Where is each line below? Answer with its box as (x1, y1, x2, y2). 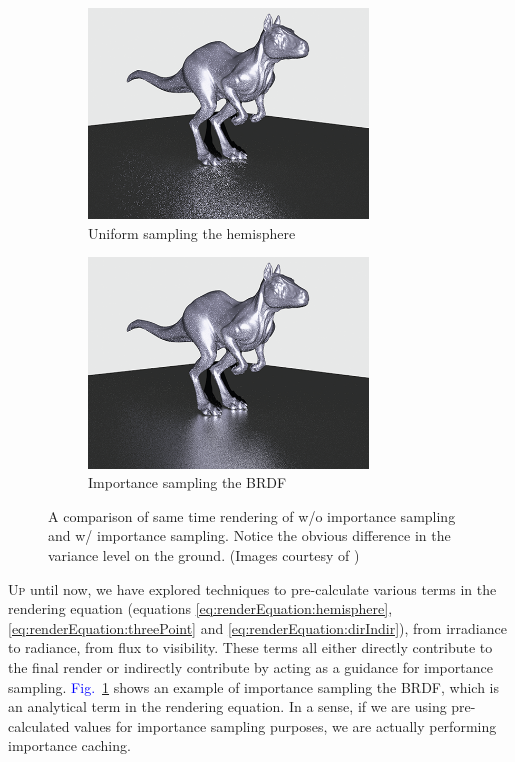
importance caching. (8, 735, 131, 756)
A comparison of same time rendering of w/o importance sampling (48, 505, 456, 526)
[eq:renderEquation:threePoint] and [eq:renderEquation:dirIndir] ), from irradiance (8, 617, 507, 638)
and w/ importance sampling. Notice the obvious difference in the (48, 525, 451, 546)
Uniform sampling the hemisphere (88, 222, 296, 243)
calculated (8, 715, 70, 736)
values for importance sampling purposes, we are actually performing (74, 715, 497, 736)
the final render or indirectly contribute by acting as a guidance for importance (8, 656, 493, 677)
